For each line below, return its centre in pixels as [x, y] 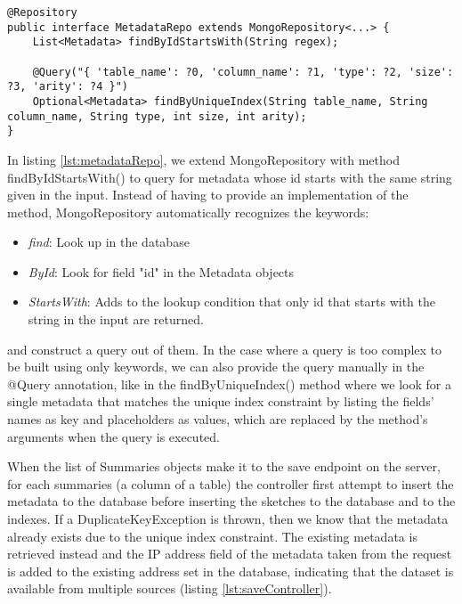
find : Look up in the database [109, 242]
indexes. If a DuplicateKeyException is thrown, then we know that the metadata [228, 518]
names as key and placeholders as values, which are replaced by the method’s [218, 419]
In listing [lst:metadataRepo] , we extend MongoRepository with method [203, 159]
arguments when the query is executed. [113, 436]
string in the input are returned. [116, 319]
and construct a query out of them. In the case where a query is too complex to [225, 349]
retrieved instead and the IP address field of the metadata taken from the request [230, 554]
